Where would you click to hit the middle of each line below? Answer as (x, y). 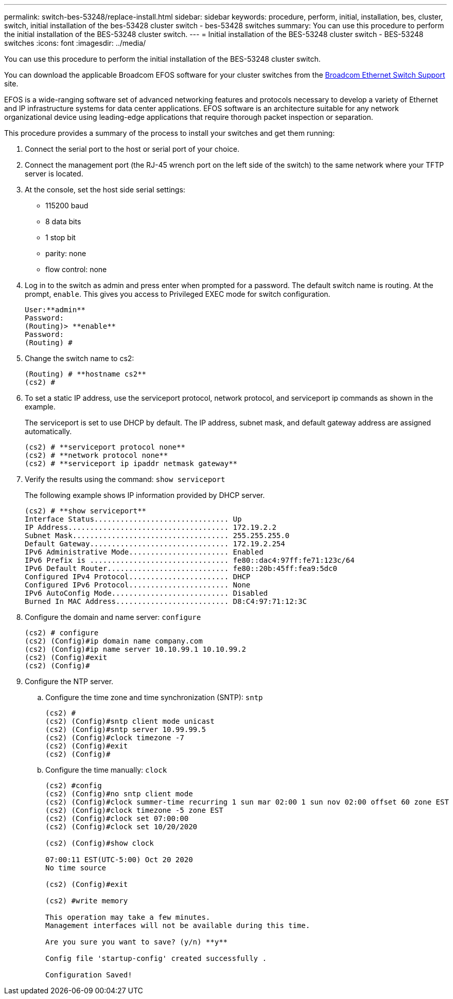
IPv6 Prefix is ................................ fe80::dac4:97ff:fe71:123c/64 (190, 560)
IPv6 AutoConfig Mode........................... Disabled (146, 593)
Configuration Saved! (89, 975)
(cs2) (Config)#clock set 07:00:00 (117, 818)
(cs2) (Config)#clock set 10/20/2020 (121, 827)
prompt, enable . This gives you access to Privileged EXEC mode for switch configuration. (178, 294)
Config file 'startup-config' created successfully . (156, 958)
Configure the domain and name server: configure (113, 617)
